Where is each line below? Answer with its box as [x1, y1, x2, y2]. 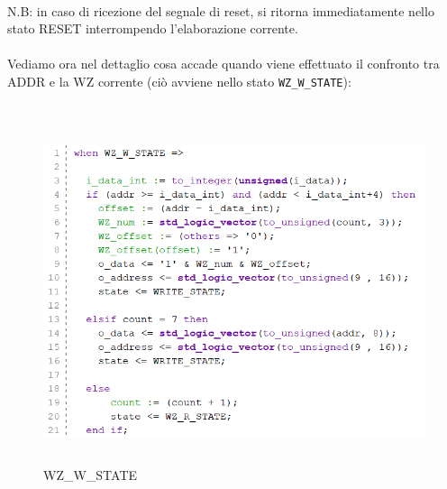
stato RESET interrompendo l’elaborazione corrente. [7, 19, 298, 38]
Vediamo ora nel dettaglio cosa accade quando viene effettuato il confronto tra [7, 54, 440, 73]
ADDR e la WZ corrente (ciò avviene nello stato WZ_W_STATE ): [7, 71, 351, 90]
